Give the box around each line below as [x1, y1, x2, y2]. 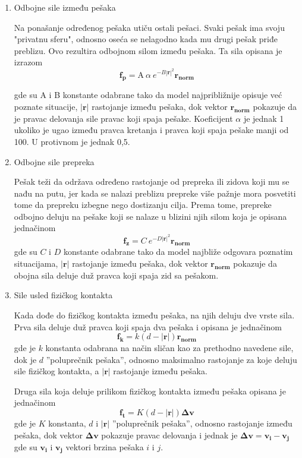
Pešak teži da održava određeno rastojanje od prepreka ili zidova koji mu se [14, 175, 290, 188]
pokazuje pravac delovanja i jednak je [101, 428, 238, 441]
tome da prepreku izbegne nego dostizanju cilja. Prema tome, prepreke [14, 198, 272, 211]
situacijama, [14, 257, 58, 270]
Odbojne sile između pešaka [14, 1, 116, 13]
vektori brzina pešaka [65, 441, 144, 453]
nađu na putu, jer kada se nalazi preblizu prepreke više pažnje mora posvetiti [14, 187, 296, 199]
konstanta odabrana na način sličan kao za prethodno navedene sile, [45, 342, 294, 354]
